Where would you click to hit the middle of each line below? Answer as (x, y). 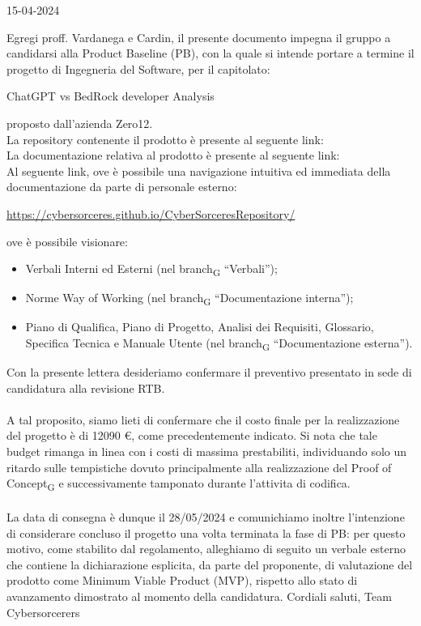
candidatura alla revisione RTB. (86, 388)
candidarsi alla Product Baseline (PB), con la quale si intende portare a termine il (210, 53)
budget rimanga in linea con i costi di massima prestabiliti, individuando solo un (207, 451)
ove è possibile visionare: (67, 241)
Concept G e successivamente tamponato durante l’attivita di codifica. (179, 484)
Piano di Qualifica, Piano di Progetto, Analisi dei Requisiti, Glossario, (200, 327)
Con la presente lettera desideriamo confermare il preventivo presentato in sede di (209, 372)
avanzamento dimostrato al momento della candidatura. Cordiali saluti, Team (199, 596)
